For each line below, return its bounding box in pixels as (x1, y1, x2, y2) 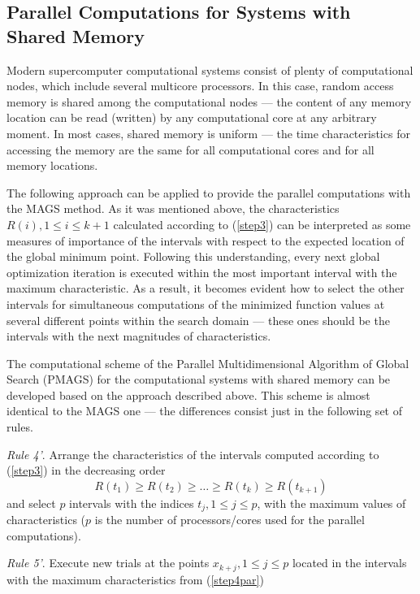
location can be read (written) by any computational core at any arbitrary (6, 109, 377, 126)
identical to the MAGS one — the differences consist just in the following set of (6, 402, 402, 419)
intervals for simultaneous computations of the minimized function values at (6, 295, 385, 312)
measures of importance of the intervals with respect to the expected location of (6, 232, 405, 249)
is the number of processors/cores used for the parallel (94, 511, 365, 528)
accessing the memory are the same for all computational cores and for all (6, 141, 375, 158)
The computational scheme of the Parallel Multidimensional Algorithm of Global (6, 354, 409, 371)
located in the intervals (292, 554, 407, 571)
